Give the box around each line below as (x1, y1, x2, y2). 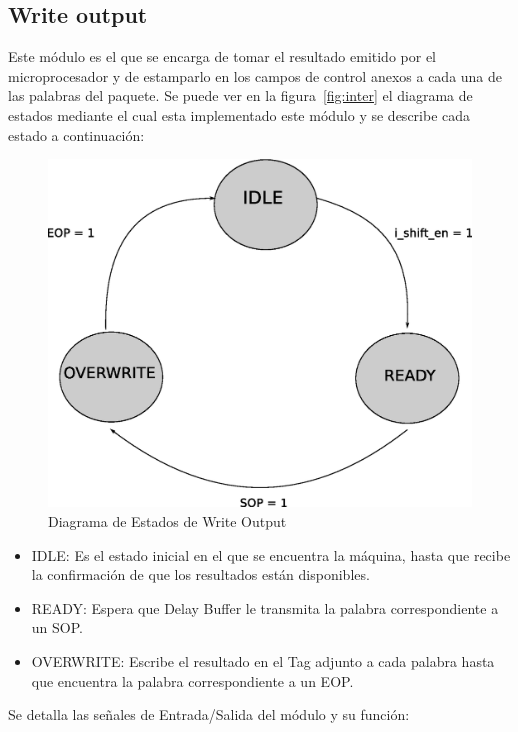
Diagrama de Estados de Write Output (48, 510, 287, 531)
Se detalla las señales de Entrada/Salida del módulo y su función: (8, 704, 410, 725)
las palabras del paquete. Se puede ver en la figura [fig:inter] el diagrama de (8, 85, 473, 106)
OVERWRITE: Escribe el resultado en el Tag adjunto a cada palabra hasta (31, 650, 495, 671)
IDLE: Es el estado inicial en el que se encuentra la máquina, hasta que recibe (31, 544, 511, 565)
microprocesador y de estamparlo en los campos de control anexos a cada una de (8, 65, 503, 86)
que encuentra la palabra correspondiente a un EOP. (31, 670, 354, 691)
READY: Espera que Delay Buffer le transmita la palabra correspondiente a (31, 597, 499, 618)
